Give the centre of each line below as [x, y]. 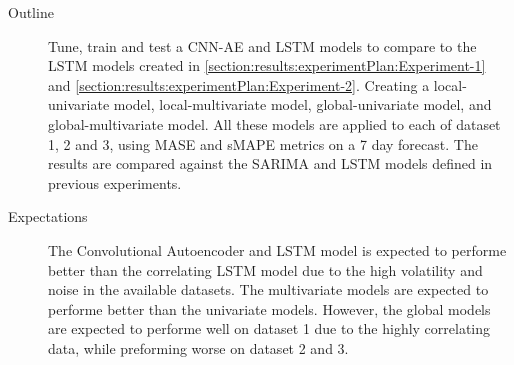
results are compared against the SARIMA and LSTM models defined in [270, 163]
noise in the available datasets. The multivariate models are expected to [268, 289]
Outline [31, 12]
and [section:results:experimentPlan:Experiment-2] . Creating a [239, 84]
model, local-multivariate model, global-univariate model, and [302, 104]
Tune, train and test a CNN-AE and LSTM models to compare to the [262, 45]
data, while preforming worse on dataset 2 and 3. [198, 347]
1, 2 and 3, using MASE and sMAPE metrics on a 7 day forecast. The [263, 143]
